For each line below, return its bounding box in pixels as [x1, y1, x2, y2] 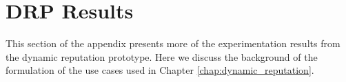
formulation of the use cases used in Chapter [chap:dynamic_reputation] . [6, 63, 314, 77]
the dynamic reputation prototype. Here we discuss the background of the [6, 49, 318, 64]
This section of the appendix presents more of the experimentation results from [6, 36, 340, 51]
